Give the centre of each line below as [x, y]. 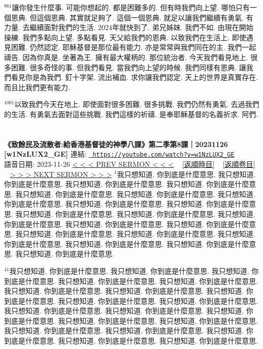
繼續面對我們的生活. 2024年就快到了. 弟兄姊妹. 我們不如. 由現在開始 [141, 27]
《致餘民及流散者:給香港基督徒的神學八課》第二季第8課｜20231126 [116, 144]
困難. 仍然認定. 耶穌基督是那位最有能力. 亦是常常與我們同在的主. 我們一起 [134, 47]
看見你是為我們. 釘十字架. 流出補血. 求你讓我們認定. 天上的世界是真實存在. [135, 77]
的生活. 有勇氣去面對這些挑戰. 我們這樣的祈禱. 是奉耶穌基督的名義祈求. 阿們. [131, 114]
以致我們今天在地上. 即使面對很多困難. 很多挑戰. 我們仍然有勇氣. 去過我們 [137, 104]
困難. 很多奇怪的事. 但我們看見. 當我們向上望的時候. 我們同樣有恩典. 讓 [128, 67]
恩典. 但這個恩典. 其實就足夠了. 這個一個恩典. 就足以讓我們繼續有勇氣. [127, 17]
